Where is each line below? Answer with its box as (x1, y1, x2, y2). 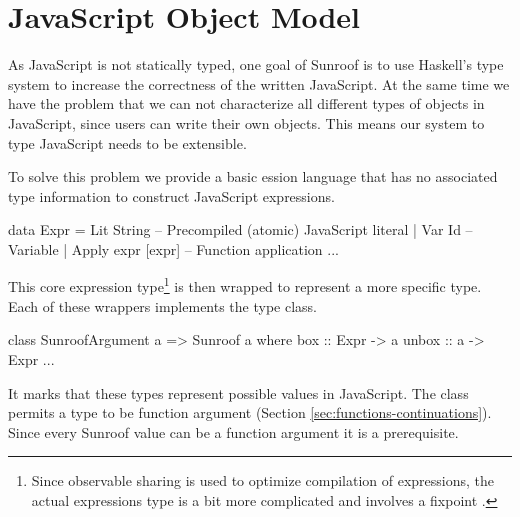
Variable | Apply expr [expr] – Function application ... (8, 238, 339, 259)
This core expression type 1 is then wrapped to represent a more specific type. (8, 273, 482, 297)
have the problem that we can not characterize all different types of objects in (8, 93, 485, 114)
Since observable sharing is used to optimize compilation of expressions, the (31, 470, 495, 491)
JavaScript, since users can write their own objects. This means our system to (8, 112, 485, 133)
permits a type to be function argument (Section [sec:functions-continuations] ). (8, 402, 492, 423)
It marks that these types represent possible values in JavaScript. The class (8, 382, 469, 403)
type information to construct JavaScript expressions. (8, 185, 335, 206)
